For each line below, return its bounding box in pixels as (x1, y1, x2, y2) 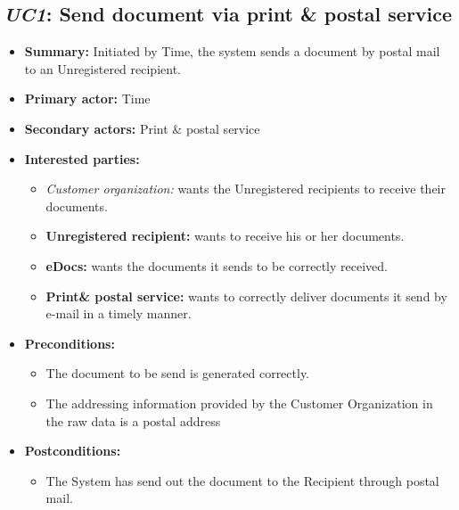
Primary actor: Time (24, 89, 151, 108)
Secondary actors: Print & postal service (24, 119, 260, 137)
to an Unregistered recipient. (24, 59, 181, 78)
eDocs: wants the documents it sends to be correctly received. (45, 256, 388, 275)
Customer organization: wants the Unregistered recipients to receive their (45, 179, 447, 198)
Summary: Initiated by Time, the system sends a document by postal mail (24, 42, 440, 61)
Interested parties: (24, 149, 140, 168)
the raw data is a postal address (45, 411, 221, 430)
